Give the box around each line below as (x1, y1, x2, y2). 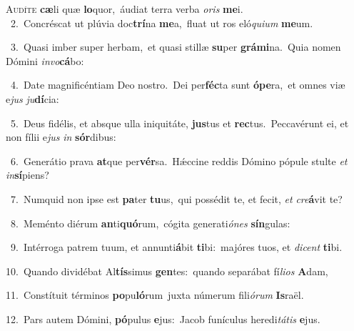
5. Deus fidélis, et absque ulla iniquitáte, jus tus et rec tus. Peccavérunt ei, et (10, 115, 349, 130)
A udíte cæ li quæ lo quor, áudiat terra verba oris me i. (6, 1, 243, 16)
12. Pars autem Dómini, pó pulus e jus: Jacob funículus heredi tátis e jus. (6, 311, 320, 326)
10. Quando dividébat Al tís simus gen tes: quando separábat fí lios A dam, (6, 263, 328, 278)
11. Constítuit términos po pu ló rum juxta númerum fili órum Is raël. (6, 287, 304, 302)
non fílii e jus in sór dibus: (6, 129, 116, 144)
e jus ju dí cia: (6, 91, 59, 106)
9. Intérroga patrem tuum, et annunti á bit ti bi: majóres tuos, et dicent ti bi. (10, 239, 343, 255)
